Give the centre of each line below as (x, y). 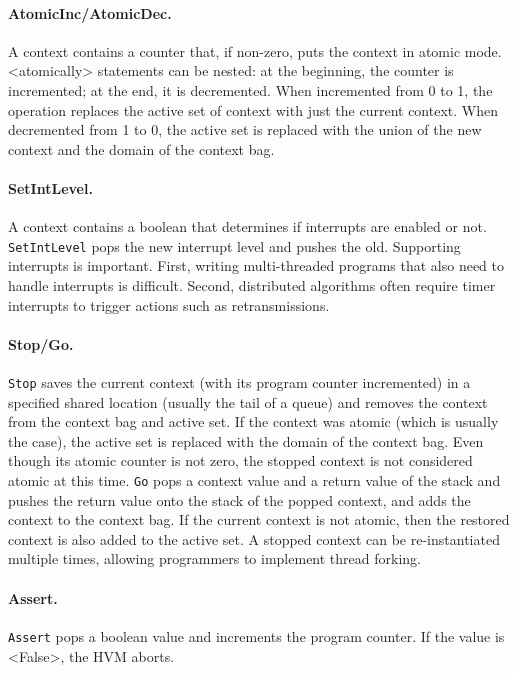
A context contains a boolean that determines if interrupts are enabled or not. (247, 226)
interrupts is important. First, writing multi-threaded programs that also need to (256, 265)
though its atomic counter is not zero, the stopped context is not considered (240, 460)
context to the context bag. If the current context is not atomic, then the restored (259, 519)
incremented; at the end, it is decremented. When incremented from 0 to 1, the (250, 89)
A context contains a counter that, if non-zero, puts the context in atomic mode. (255, 50)
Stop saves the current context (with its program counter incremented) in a (239, 381)
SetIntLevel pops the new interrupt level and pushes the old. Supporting (234, 245)
